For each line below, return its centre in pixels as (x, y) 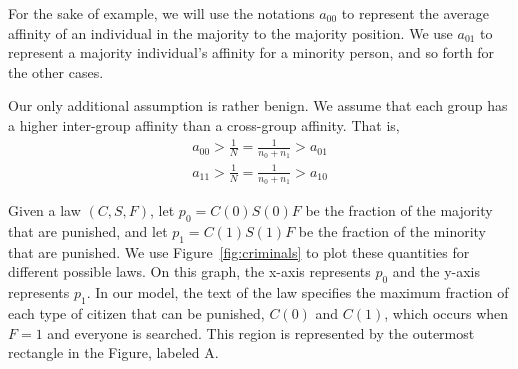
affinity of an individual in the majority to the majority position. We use (230, 32)
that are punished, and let (88, 230)
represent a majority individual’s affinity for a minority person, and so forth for (251, 52)
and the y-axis (436, 271)
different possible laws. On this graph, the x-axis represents (189, 271)
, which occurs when (446, 312)
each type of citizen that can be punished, (136, 312)
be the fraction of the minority (392, 230)
